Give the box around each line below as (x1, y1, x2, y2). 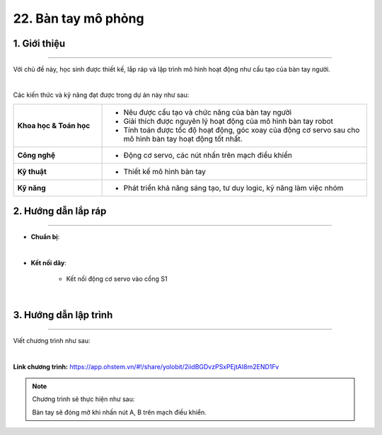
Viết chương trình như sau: (13, 336, 91, 344)
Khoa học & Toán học (17, 120, 91, 130)
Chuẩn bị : (30, 232, 60, 240)
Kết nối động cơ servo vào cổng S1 (66, 274, 168, 283)
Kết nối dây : (30, 258, 66, 267)
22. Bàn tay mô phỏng (13, 11, 144, 26)
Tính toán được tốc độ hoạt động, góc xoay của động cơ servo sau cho (123, 124, 360, 134)
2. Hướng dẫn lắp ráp (13, 205, 107, 217)
